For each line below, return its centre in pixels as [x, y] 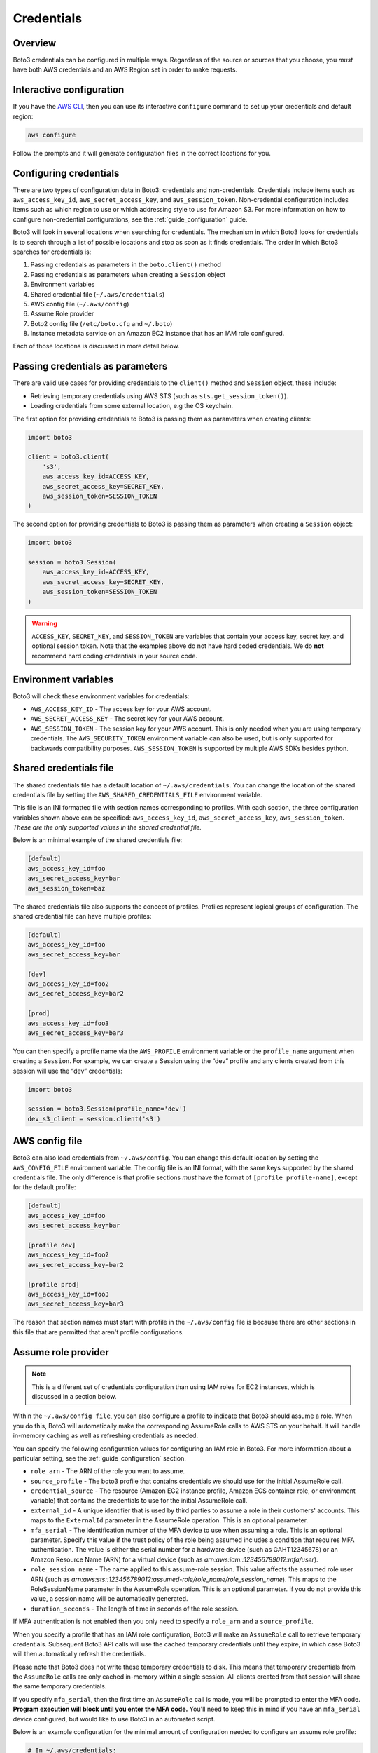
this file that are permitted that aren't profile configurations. [99, 1332]
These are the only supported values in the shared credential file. [107, 827]
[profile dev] [52, 1245]
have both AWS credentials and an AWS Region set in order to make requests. [125, 69]
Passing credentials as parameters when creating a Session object [128, 274]
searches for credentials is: [52, 252]
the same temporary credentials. [60, 1686]
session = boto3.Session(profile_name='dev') [107, 1109]
